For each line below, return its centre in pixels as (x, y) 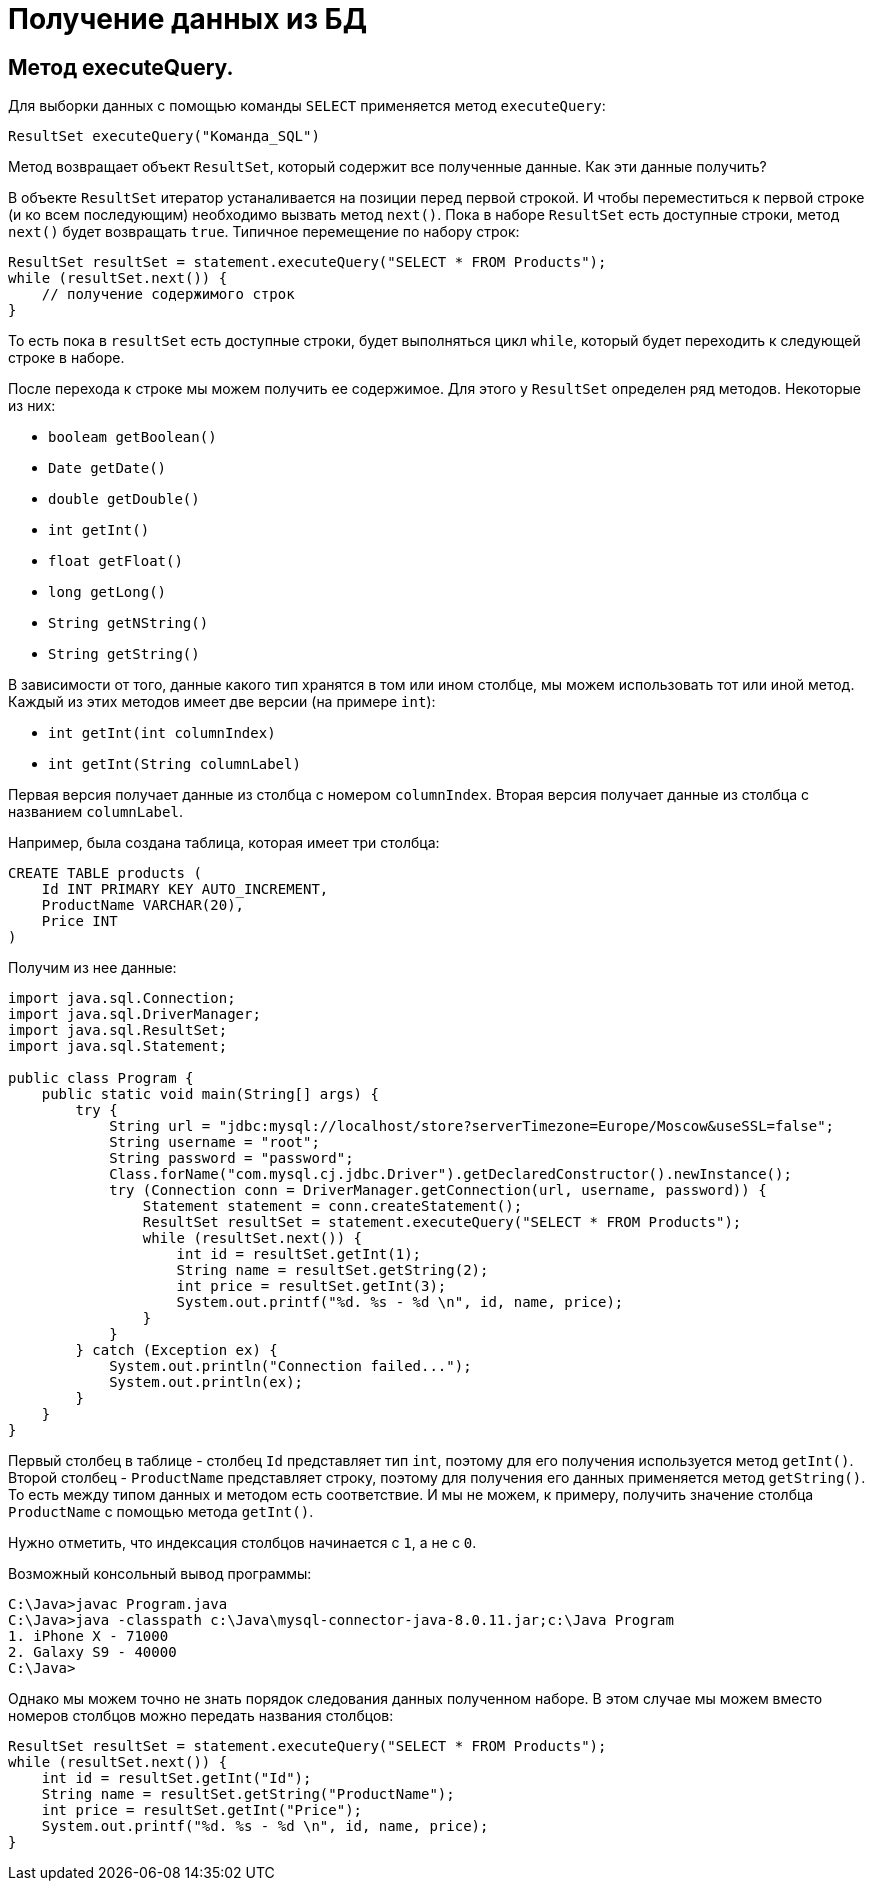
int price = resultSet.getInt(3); (311, 1286)
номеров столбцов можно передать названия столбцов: (201, 1716)
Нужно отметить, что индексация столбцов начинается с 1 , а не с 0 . (242, 1543)
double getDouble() (124, 499)
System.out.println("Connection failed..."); (290, 1366)
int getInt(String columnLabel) (174, 764)
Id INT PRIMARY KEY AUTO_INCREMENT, (185, 889)
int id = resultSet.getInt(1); (299, 1254)
